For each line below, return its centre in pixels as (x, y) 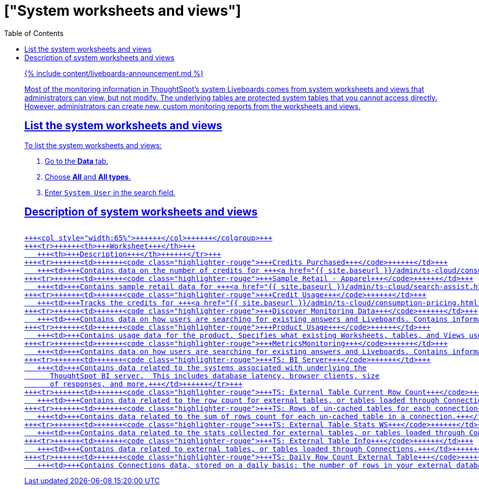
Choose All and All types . (88, 177)
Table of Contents (34, 33)
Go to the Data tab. (77, 161)
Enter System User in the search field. (110, 192)
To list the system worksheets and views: (93, 145)
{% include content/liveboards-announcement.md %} (114, 73)
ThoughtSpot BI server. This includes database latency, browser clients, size (215, 376)
